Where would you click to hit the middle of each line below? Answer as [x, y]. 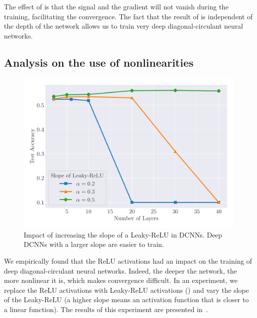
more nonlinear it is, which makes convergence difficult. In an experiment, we [121, 280]
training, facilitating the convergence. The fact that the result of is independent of [128, 16]
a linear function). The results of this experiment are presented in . [106, 309]
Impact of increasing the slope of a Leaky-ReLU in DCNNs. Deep [123, 234]
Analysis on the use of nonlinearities [99, 62]
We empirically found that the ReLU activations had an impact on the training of [128, 261]
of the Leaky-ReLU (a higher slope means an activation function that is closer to [127, 299]
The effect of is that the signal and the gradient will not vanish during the [116, 6]
